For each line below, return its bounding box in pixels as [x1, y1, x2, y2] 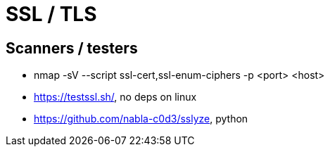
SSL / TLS [6, 2, 97, 26]
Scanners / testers [6, 39, 138, 57]
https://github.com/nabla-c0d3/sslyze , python [34, 113, 248, 125]
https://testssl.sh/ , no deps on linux [34, 91, 197, 103]
